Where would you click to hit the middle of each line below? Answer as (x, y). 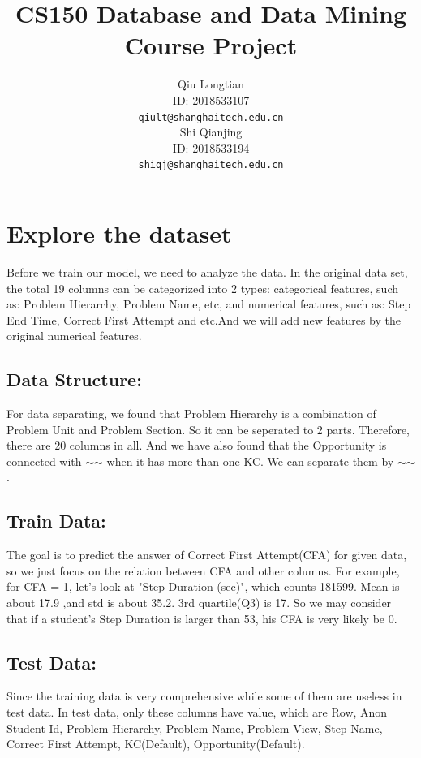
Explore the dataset (119, 233)
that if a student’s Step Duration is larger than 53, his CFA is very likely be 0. (202, 618)
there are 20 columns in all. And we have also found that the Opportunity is (197, 445)
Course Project (211, 45)
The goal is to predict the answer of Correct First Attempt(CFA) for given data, (207, 555)
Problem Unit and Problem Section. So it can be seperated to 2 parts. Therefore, (208, 429)
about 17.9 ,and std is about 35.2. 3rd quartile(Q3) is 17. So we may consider (199, 603)
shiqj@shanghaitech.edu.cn (211, 165)
